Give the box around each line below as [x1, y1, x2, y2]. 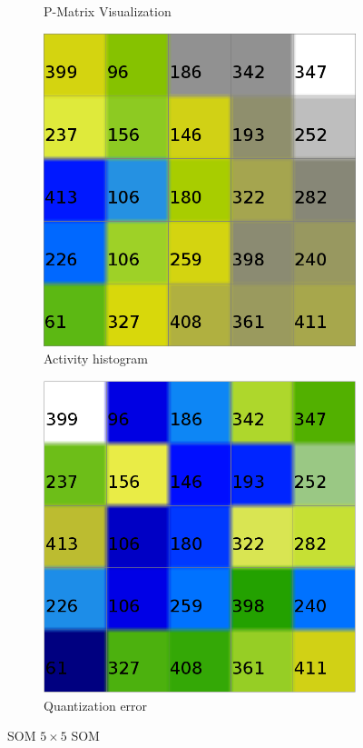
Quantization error [44, 695, 148, 714]
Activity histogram [44, 349, 148, 368]
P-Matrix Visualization [44, 2, 172, 20]
